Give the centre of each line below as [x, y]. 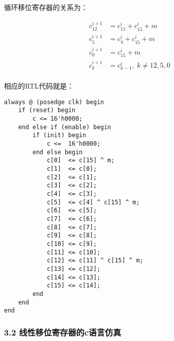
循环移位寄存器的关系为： [46, 7]
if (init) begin [59, 135]
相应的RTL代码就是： [39, 86]
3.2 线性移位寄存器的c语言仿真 [63, 332]
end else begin [58, 152]
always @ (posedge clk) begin [54, 102]
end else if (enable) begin [65, 127]
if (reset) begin [47, 110]
